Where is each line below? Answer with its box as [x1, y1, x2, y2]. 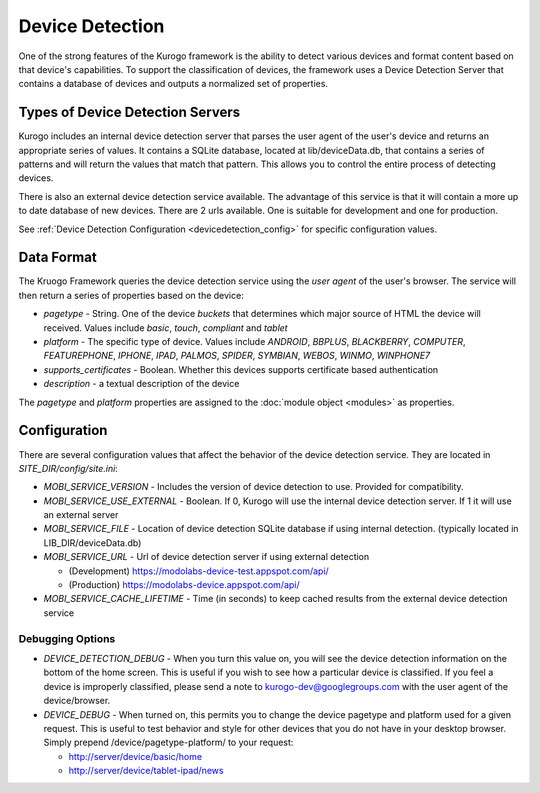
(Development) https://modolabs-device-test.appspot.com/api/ [68, 565, 329, 577]
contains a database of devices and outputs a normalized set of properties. [18, 78, 329, 90]
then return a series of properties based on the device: [18, 289, 244, 301]
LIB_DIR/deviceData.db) [43, 536, 142, 549]
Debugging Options [18, 631, 116, 645]
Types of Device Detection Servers [18, 104, 240, 121]
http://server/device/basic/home [68, 750, 203, 762]
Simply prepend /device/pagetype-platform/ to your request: [43, 736, 294, 749]
